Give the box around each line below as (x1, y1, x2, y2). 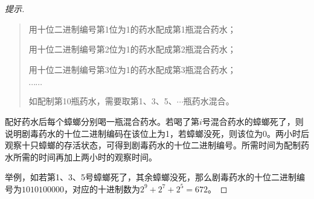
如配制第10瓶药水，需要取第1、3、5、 (28, 95, 177, 107)
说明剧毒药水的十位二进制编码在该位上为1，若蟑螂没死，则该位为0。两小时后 (5, 127, 309, 139)
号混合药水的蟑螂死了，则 (202, 115, 304, 127)
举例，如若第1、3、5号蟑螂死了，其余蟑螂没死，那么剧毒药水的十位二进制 (5, 171, 296, 183)
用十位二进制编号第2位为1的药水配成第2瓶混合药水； (28, 43, 236, 55)
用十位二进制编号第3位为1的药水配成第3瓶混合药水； (28, 63, 236, 75)
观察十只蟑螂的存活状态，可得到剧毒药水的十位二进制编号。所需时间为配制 (5, 139, 301, 151)
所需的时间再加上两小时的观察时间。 (13, 150, 157, 163)
